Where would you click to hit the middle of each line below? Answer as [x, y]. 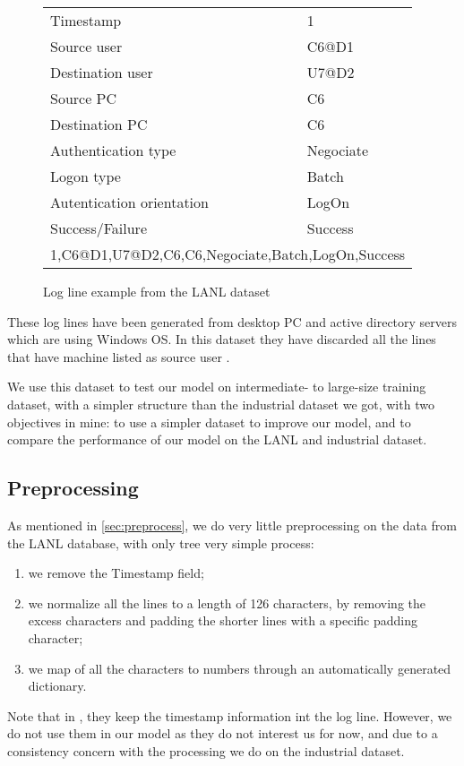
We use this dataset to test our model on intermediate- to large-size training [217, 387]
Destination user [102, 72]
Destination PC [99, 124]
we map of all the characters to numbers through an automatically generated [240, 668]
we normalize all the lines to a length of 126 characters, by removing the [227, 602]
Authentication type [113, 150]
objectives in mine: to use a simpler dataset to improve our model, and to [209, 422]
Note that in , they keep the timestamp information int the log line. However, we [230, 715]
